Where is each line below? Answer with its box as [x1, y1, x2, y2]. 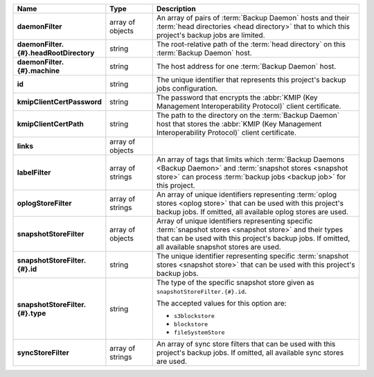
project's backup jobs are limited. [156, 30, 266, 40]
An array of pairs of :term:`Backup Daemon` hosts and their [156, 13, 350, 22]
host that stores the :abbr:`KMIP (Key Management [156, 119, 322, 128]
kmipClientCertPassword [17, 97, 102, 107]
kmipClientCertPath [17, 119, 84, 128]
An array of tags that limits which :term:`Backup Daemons [156, 155, 345, 164]
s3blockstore [173, 313, 215, 319]
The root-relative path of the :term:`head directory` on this [156, 40, 346, 49]
